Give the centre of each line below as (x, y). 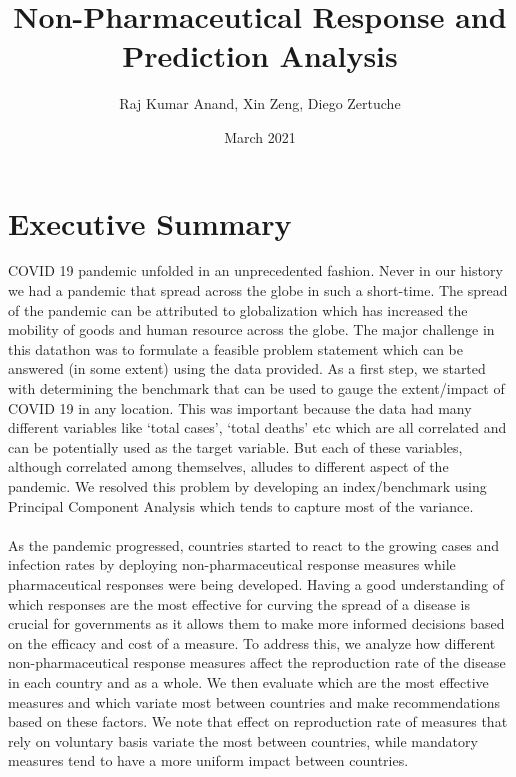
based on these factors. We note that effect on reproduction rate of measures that (258, 721)
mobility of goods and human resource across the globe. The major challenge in (251, 329)
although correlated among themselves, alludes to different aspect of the (228, 466)
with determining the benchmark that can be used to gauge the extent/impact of (256, 388)
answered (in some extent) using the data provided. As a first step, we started (247, 368)
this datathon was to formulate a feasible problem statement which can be (235, 348)
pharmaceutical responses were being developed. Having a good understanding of (256, 583)
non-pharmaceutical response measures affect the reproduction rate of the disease (257, 662)
